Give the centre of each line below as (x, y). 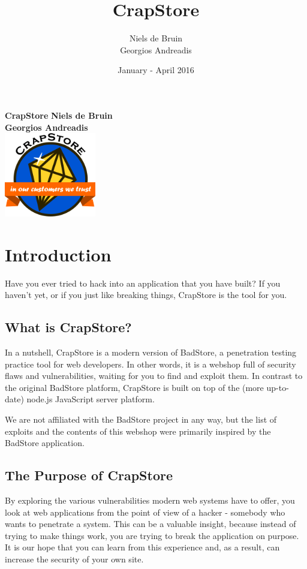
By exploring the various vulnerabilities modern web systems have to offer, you (150, 500)
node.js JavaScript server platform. (91, 399)
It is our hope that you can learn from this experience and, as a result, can (142, 547)
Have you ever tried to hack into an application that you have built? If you (143, 283)
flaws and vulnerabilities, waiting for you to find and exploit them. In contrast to (154, 376)
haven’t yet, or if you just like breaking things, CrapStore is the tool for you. (146, 295)
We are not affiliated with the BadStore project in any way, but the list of (141, 419)
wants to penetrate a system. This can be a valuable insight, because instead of (151, 524)
